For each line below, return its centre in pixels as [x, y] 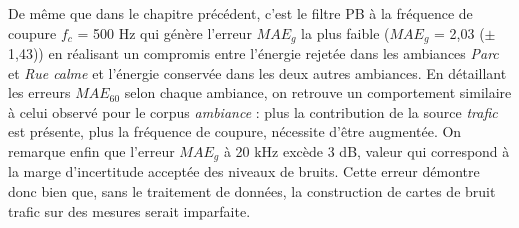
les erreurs [39, 92]
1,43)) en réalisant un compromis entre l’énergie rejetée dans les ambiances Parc [253, 53]
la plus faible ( [345, 32]
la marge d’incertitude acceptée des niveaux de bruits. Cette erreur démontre [244, 171]
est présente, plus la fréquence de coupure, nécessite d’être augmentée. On [235, 131]
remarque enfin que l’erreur [91, 151]
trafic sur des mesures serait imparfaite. [129, 210]
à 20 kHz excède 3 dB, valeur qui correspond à [366, 151]
